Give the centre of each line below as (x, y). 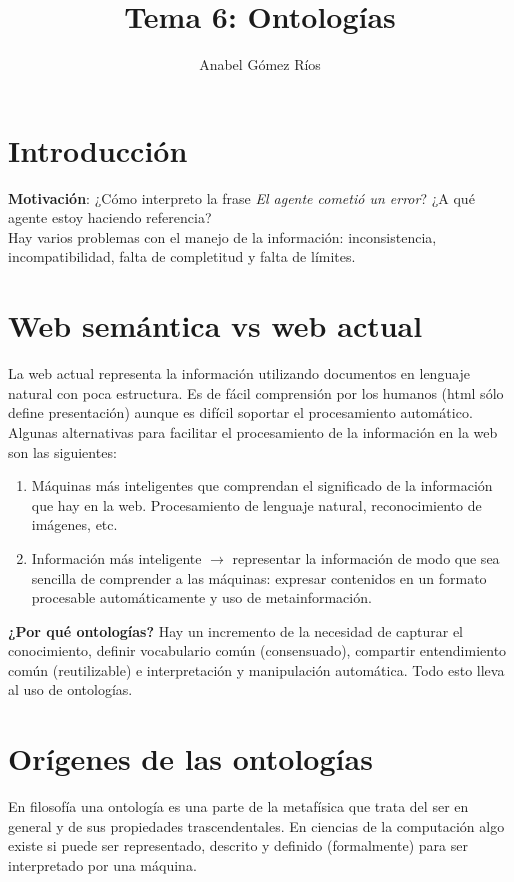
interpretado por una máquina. (102, 864)
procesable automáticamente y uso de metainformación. (201, 597)
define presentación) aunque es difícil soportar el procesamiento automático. (240, 412)
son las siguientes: (62, 451)
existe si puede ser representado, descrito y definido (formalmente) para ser (238, 845)
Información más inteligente (116, 557)
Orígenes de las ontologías (190, 758)
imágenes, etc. (74, 524)
